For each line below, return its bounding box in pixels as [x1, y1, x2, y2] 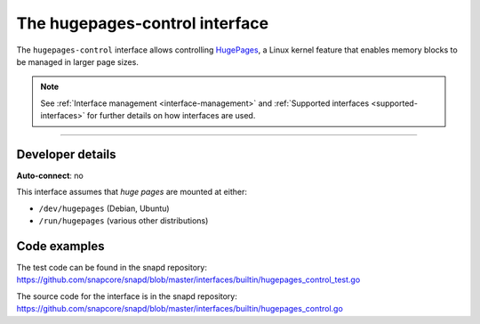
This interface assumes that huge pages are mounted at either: [16, 187, 248, 198]
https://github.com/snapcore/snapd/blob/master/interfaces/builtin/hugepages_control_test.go [16, 274, 361, 285]
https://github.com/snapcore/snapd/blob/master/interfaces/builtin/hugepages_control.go [16, 304, 344, 314]
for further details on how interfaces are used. [86, 110, 256, 121]
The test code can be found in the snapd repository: [16, 263, 208, 273]
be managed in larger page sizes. [16, 56, 140, 67]
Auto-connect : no [16, 170, 84, 182]
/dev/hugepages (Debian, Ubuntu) [38, 203, 170, 214]
